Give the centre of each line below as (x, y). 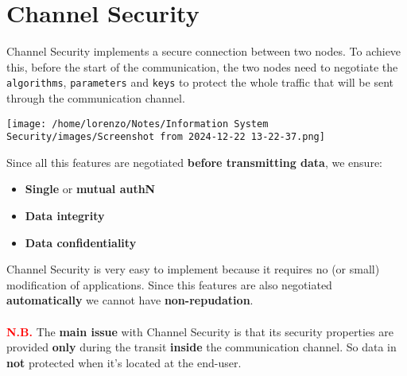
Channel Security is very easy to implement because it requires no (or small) (193, 269)
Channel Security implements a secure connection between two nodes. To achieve (204, 51)
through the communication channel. (96, 97)
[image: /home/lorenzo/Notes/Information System (138, 124)
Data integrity (65, 216)
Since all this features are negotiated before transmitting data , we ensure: (194, 162)
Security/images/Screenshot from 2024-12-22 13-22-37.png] (166, 137)
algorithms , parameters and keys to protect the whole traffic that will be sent (200, 82)
